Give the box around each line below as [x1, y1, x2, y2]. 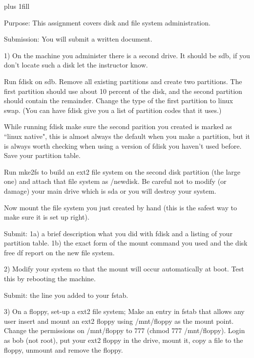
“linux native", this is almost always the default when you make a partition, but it [4, 131, 250, 141]
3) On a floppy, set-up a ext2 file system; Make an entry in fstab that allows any [4, 306, 245, 316]
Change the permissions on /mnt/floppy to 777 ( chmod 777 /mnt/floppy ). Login [4, 325, 245, 336]
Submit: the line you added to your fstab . [4, 290, 128, 300]
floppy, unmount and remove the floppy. [4, 344, 123, 355]
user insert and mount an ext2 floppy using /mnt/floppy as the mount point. [4, 315, 234, 326]
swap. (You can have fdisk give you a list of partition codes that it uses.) [4, 105, 222, 115]
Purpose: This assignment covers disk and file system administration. [4, 17, 211, 27]
